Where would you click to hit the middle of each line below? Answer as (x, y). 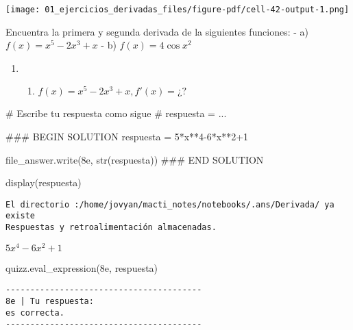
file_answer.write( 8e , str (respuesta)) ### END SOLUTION (135, 159)
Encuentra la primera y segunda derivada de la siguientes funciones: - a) (157, 31)
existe (20, 216)
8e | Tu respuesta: (50, 302)
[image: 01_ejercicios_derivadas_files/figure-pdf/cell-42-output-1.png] (178, 10)
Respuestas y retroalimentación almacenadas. (111, 228)
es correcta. (35, 313)
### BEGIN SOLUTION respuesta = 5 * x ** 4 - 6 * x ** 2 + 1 (127, 137)
